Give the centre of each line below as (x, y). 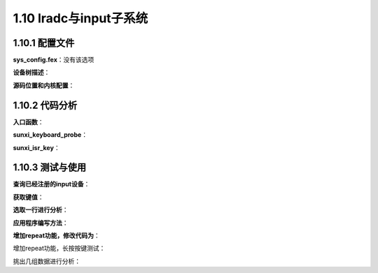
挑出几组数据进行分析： (47, 261)
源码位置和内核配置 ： (44, 85)
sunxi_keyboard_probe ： (50, 135)
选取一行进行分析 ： (41, 210)
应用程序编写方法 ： (41, 223)
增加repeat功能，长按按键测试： (59, 249)
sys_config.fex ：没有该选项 (54, 60)
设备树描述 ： (31, 73)
